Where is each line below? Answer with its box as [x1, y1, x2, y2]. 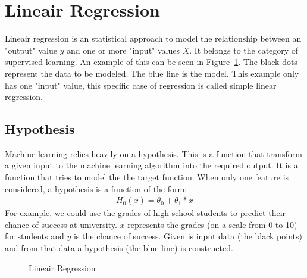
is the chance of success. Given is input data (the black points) [73, 230, 302, 242]
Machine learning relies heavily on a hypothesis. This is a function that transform [5, 147, 302, 160]
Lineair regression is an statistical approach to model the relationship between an [5, 32, 302, 45]
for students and [5, 230, 64, 242]
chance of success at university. [5, 218, 117, 230]
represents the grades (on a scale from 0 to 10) [127, 218, 297, 230]
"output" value [5, 43, 57, 56]
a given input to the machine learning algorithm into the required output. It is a [5, 159, 298, 171]
